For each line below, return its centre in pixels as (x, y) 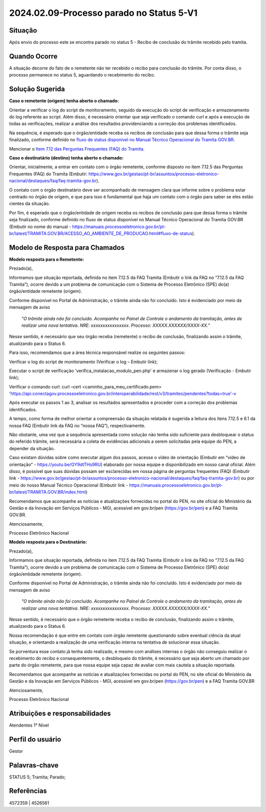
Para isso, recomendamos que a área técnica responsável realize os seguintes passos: (97, 352)
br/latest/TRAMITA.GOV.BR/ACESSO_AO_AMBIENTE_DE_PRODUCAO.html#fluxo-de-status (101, 233)
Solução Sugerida (37, 89)
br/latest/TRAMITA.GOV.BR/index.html (48, 492)
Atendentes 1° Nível (29, 725)
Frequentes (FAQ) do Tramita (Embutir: (48, 174)
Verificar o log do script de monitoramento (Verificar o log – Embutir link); (83, 362)
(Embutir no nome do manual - (40, 227)
